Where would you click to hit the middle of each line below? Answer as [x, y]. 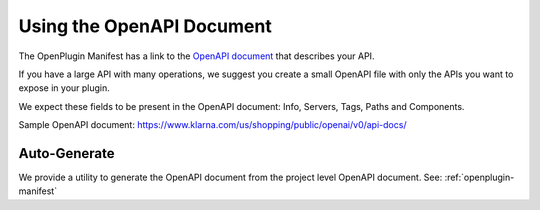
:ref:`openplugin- [479, 177]
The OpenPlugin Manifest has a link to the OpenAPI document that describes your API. [196, 56]
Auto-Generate [66, 153]
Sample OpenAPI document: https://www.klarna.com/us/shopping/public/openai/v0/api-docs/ [212, 125]
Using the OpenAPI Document [145, 26]
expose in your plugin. [64, 88]
